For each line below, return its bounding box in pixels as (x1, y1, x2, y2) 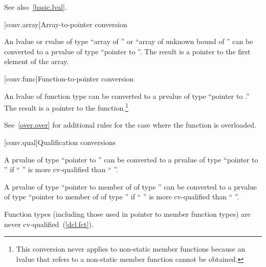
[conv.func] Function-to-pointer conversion (4, 73, 134, 84)
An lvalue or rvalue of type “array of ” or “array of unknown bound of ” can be (4, 36, 253, 47)
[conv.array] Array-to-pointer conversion (4, 18, 127, 29)
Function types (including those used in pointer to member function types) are (4, 208, 251, 219)
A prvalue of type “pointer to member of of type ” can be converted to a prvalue (4, 181, 257, 192)
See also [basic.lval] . (4, 2, 67, 12)
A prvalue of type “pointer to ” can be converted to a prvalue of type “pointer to (4, 154, 258, 165)
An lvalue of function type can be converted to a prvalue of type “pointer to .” (4, 90, 250, 101)
